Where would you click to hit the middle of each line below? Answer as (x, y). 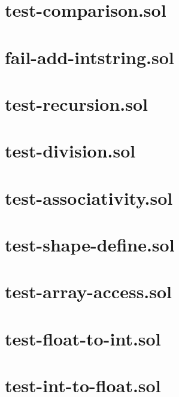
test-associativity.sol (89, 197)
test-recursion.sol (77, 103)
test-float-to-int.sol (83, 338)
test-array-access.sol (89, 291)
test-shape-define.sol (90, 245)
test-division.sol (70, 151)
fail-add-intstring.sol (89, 57)
